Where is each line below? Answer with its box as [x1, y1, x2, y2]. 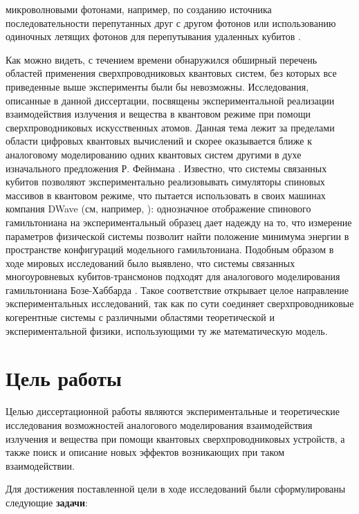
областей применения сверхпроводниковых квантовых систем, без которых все [6, 66, 337, 80]
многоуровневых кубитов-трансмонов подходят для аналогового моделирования [6, 269, 340, 284]
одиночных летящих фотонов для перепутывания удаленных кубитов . [6, 29, 301, 44]
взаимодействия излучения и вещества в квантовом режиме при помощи [6, 107, 311, 121]
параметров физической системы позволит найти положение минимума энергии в [6, 228, 349, 243]
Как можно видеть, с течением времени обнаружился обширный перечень [6, 52, 317, 66]
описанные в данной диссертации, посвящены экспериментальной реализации [6, 93, 335, 107]
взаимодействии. [6, 458, 75, 472]
